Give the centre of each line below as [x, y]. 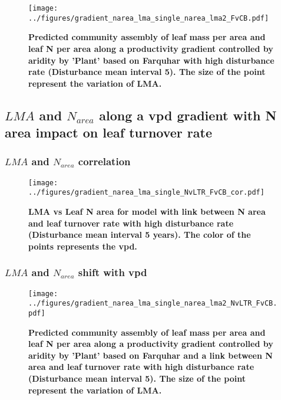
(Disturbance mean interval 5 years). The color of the [140, 235]
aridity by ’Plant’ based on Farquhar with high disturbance [151, 60]
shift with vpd [113, 272]
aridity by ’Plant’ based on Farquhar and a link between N [151, 355]
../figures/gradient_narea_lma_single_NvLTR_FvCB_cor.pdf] [146, 193]
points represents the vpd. [83, 246]
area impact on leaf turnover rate [109, 132]
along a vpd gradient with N [188, 115]
